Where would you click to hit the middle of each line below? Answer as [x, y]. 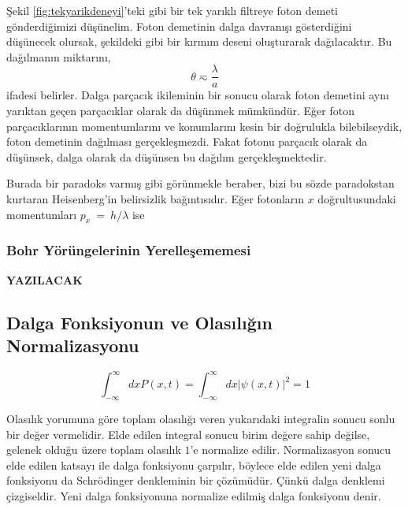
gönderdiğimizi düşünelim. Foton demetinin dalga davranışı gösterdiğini [179, 26]
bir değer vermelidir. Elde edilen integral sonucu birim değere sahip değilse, [188, 434]
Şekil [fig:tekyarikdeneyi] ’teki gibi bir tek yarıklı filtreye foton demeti [172, 10]
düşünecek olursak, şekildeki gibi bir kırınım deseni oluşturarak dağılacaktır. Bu [199, 41]
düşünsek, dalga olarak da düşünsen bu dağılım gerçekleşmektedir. [167, 156]
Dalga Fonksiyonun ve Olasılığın [139, 322]
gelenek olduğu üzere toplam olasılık [94, 450]
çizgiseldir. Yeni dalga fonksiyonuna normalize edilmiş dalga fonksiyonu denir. [194, 496]
